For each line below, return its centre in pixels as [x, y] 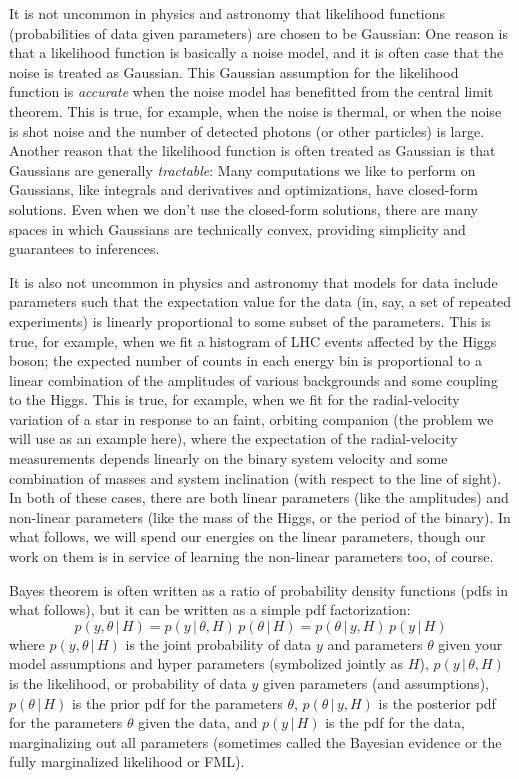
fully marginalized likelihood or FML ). [127, 761]
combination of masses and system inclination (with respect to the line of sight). [255, 477]
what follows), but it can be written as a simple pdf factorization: [210, 609]
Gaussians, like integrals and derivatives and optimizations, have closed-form [243, 189]
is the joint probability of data [218, 643]
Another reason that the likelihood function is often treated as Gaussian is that [252, 150]
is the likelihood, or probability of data [128, 683]
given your [470, 643]
